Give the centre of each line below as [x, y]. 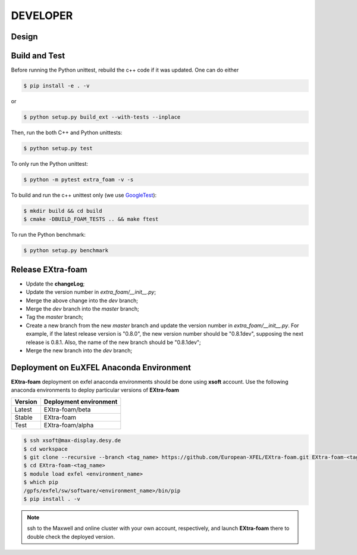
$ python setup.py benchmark [66, 251]
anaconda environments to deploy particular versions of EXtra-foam [95, 390]
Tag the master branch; [54, 317]
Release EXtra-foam [49, 269]
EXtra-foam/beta [67, 410]
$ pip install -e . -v [57, 86]
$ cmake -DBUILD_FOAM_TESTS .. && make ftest [91, 219]
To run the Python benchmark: [48, 235]
